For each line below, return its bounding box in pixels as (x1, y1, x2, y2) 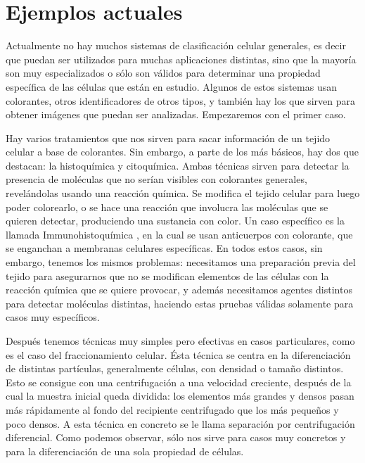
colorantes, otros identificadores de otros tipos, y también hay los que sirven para (6, 93, 355, 108)
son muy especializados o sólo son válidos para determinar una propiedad (6, 65, 321, 80)
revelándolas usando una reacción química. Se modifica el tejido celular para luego (6, 186, 360, 201)
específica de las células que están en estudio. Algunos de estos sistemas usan (6, 79, 338, 94)
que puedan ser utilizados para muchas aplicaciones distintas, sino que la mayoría (6, 51, 357, 66)
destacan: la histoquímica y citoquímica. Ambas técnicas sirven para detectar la (6, 158, 350, 172)
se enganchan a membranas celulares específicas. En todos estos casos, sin (6, 241, 323, 255)
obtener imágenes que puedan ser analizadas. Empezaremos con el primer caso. (6, 107, 346, 122)
